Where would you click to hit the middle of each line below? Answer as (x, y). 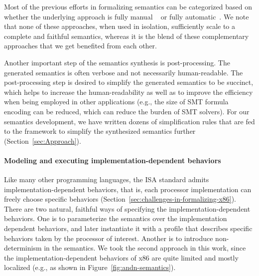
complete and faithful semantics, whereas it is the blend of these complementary (127, 36)
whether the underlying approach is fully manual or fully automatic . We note (127, 16)
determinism (23, 248)
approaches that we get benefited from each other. (81, 46)
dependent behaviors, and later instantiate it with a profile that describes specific (128, 228)
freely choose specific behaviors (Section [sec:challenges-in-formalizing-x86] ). (120, 199)
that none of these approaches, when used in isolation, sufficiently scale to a (120, 26)
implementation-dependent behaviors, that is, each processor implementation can (128, 189)
